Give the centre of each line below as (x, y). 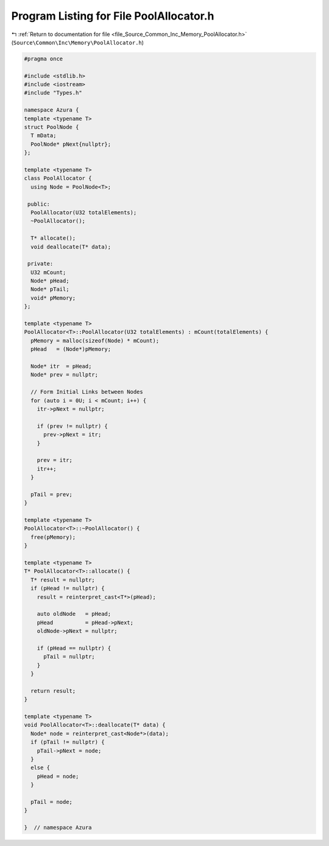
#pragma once (44, 59)
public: (39, 204)
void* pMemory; (53, 298)
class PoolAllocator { (58, 178)
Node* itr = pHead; (61, 366)
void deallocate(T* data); (71, 247)
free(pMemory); (53, 537)
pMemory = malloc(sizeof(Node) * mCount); (95, 341)
